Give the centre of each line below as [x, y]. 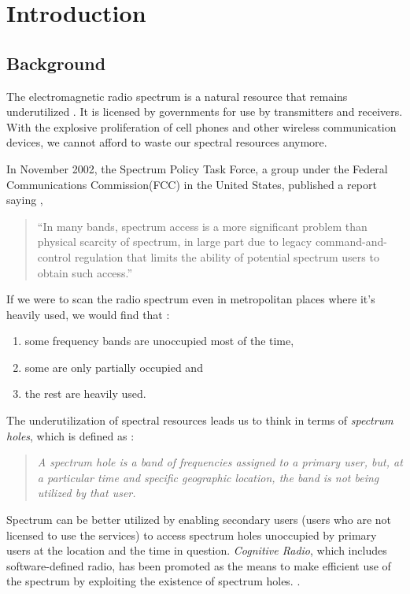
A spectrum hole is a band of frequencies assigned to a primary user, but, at [220, 462]
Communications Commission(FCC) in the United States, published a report [192, 184]
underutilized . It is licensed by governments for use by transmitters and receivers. [205, 111]
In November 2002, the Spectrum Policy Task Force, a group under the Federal [197, 168]
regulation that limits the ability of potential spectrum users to [227, 256]
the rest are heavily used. [85, 394]
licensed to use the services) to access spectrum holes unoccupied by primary [192, 535]
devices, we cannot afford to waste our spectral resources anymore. [167, 142]
